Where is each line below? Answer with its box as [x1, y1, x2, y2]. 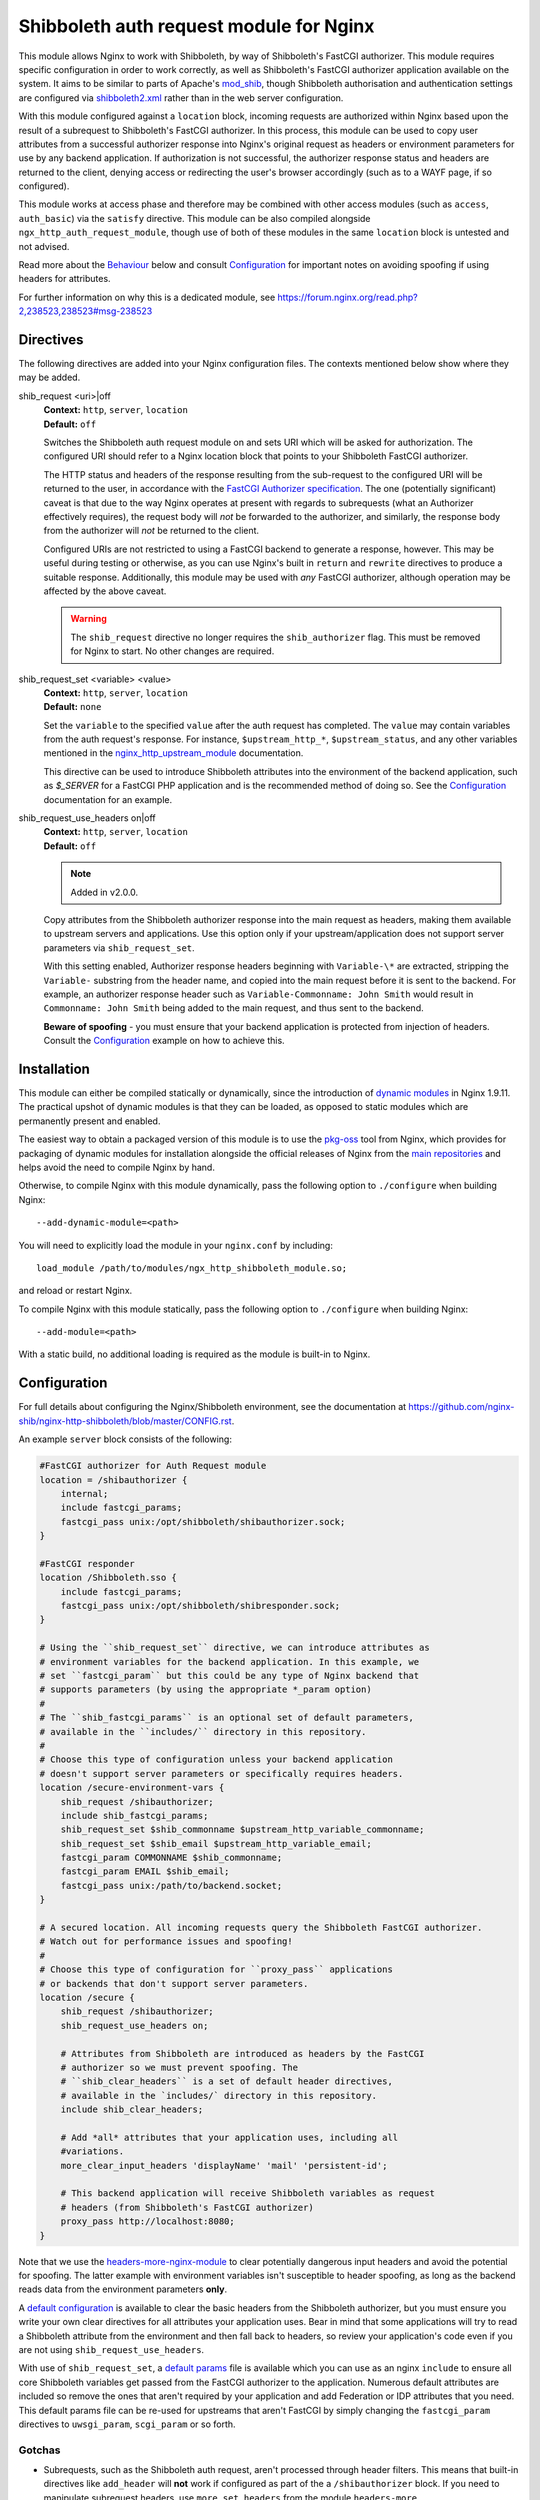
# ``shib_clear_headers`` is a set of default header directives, [60, 2076, 394, 2087]
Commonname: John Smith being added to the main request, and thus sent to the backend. [43, 1002, 424, 1014]
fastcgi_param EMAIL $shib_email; [60, 1866, 230, 1877]
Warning [70, 613, 107, 625]
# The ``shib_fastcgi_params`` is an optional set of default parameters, [39, 1712, 415, 1724]
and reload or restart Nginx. [18, 1285, 133, 1297]
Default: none [43, 701, 102, 713]
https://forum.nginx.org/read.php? [277, 291, 419, 303]
